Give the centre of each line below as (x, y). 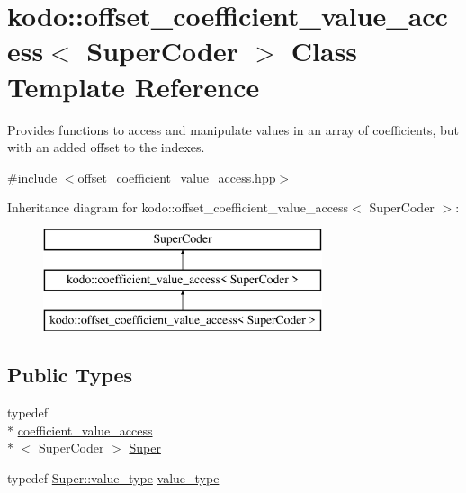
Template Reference (134, 86)
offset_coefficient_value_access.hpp (177, 177)
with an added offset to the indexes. (106, 147)
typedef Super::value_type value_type (113, 477)
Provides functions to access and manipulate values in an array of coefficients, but (233, 129)
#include (32, 177)
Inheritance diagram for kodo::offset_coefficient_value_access (178, 207)
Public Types (70, 375)
